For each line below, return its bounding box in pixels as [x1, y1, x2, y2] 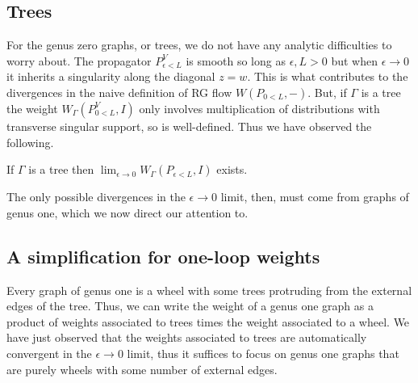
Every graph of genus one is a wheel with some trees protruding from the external [6, 281, 412, 298]
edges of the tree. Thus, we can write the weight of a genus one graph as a [6, 297, 374, 314]
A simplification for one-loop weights [6, 243, 320, 268]
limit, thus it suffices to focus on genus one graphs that [127, 344, 399, 361]
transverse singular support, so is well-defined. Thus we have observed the [6, 117, 372, 134]
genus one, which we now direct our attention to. [6, 204, 249, 221]
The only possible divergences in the [6, 188, 186, 205]
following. [6, 133, 54, 150]
